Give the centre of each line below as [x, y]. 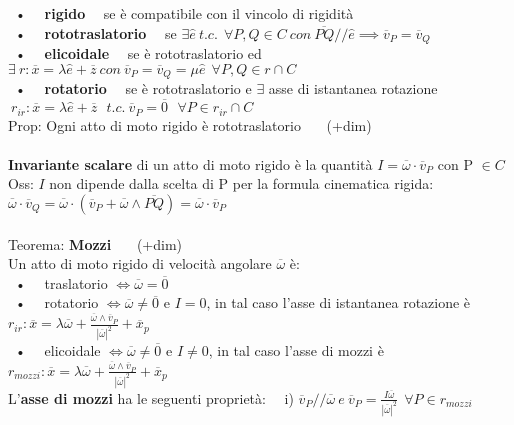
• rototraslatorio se [95, 32]
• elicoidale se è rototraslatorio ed [138, 53]
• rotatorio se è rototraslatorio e [133, 88]
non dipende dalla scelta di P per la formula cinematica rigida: [241, 183]
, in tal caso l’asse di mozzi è [296, 350]
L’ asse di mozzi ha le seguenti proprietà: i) [151, 397]
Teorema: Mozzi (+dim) [95, 243]
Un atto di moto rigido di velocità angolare [140, 263]
